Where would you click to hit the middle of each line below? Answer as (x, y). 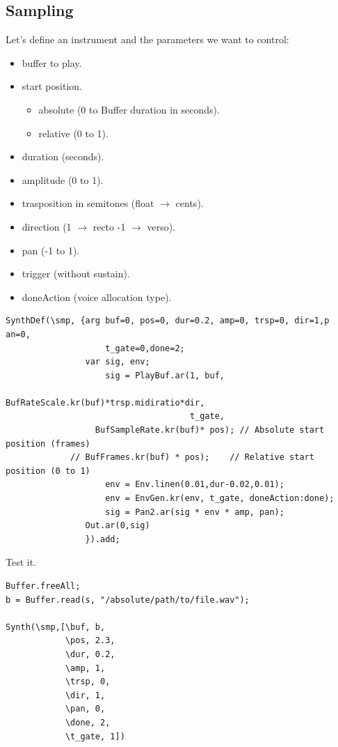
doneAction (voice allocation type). (97, 297)
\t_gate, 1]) (95, 736)
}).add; (103, 539)
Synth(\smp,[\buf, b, (56, 627)
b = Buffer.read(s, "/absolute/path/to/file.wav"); (128, 600)
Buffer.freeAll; (43, 586)
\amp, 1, (85, 668)
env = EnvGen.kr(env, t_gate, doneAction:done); (220, 499)
